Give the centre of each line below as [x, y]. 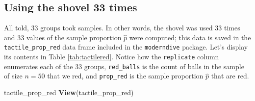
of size [13, 76]
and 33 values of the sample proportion [63, 37]
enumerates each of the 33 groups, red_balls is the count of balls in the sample [124, 66]
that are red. [230, 76]
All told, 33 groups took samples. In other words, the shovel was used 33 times [122, 28]
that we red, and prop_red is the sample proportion [125, 76]
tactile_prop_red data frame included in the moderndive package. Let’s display [126, 47]
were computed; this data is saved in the [190, 37]
